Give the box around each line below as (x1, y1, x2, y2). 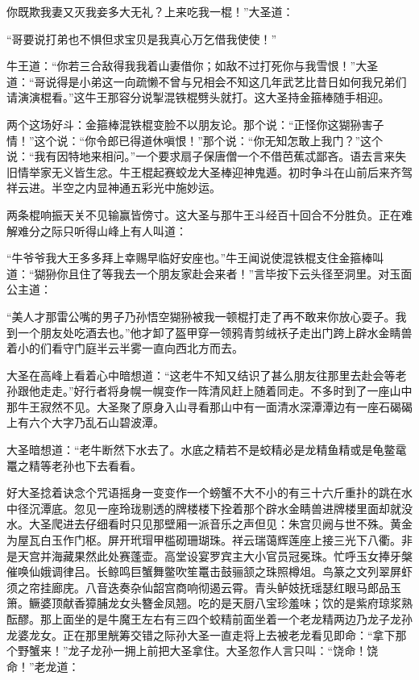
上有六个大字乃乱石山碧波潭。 (6, 414, 164, 431)
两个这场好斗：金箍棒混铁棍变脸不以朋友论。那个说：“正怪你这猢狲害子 (6, 115, 384, 132)
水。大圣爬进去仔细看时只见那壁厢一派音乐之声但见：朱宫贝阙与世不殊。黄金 (6, 515, 413, 532)
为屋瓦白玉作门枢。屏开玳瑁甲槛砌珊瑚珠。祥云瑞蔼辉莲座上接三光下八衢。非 (6, 532, 413, 549)
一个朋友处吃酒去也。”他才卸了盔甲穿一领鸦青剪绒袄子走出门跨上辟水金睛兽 (17, 323, 413, 340)
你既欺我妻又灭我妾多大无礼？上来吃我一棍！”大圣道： (6, 3, 294, 19)
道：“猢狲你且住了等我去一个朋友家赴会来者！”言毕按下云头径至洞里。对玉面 (6, 265, 413, 282)
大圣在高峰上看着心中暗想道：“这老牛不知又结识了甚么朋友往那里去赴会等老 (6, 366, 407, 383)
